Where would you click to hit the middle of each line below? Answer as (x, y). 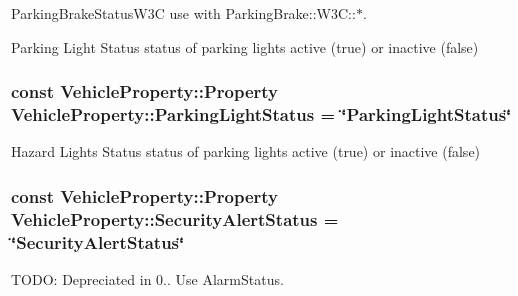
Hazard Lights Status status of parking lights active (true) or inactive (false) (246, 151)
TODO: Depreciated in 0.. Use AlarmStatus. (147, 278)
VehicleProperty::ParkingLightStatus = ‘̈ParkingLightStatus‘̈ (261, 114)
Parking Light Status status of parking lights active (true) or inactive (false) (245, 46)
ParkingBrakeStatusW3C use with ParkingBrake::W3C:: (183, 13)
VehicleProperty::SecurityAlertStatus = (175, 218)
